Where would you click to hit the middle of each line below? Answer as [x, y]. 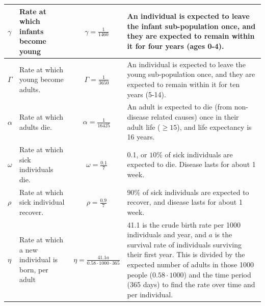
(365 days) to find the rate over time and [191, 284]
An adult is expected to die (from [180, 107]
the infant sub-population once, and [191, 26]
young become [41, 79]
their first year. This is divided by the [186, 254]
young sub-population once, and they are [191, 74]
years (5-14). [147, 94]
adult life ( [144, 127]
